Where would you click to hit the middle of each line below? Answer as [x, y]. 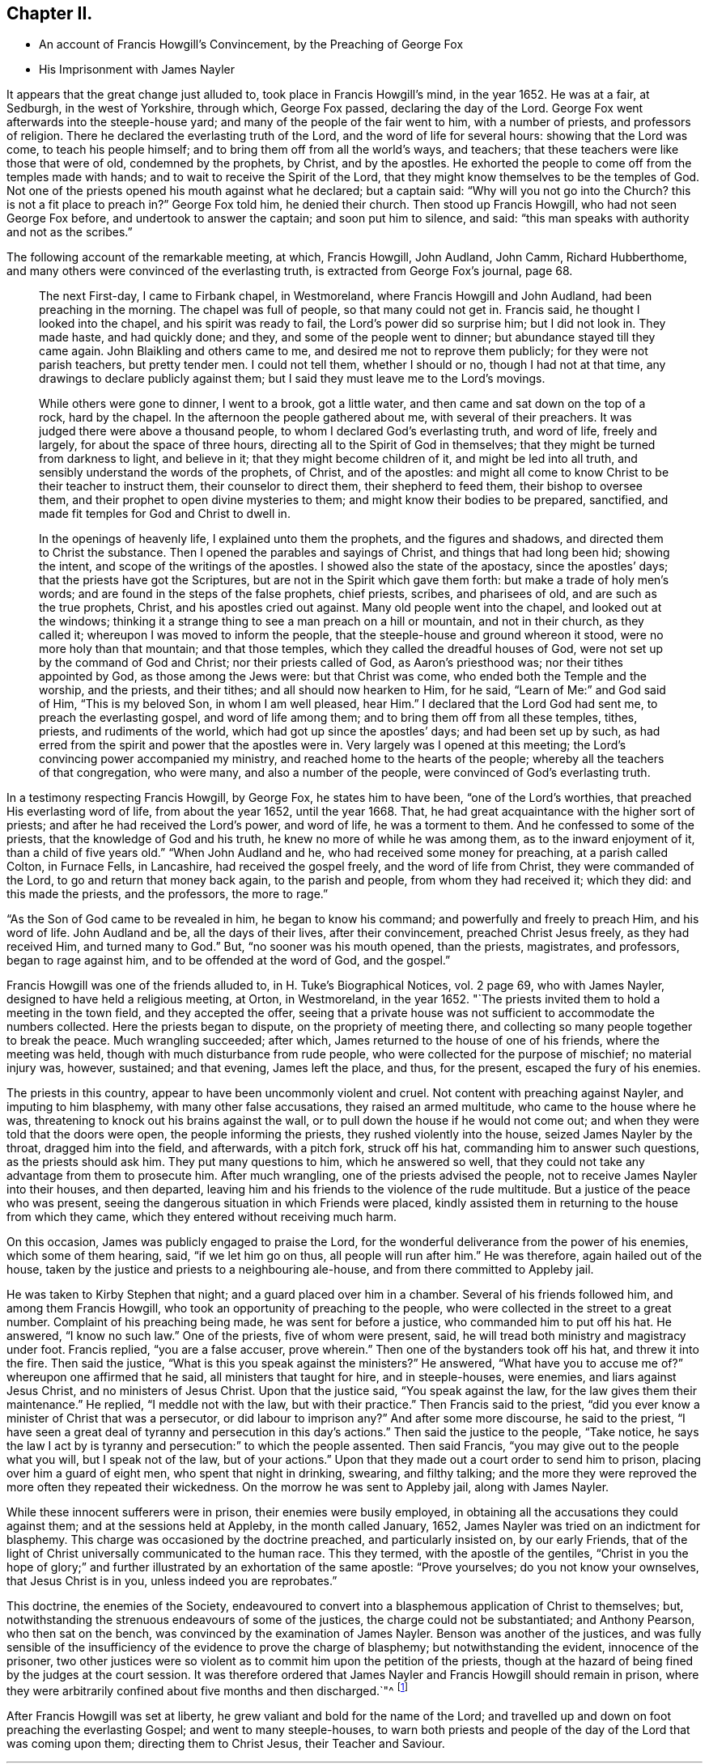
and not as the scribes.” [70, 232]
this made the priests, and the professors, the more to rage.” [168, 894]
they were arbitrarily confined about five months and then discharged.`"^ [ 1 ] [207, 1690]
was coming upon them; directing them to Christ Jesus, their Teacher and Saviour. [226, 1744]
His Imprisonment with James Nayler [137, 70]
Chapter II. [50, 13]
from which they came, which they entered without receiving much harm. [202, 1217]
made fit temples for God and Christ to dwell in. [165, 514]
